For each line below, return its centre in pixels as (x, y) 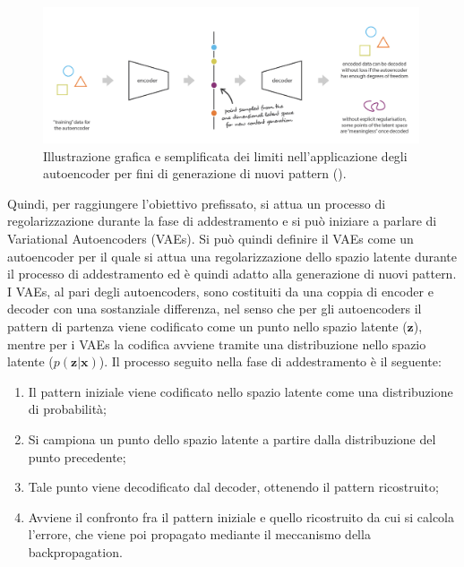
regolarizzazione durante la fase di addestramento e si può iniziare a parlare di (222, 221)
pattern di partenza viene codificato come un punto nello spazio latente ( (207, 326)
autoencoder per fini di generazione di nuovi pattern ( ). (195, 173)
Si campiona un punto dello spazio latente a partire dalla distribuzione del (232, 438)
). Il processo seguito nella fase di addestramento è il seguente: (270, 361)
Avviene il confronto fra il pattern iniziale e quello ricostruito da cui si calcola (241, 516)
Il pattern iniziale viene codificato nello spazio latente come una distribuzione (241, 391)
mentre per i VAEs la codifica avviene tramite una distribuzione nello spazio (217, 344)
